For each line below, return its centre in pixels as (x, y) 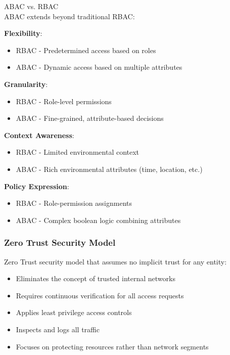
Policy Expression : (37, 186)
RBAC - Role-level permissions (64, 101)
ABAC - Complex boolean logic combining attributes (98, 220)
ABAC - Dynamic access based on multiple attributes (99, 67)
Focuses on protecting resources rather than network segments (112, 346)
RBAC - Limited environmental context (78, 152)
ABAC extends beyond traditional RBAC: (70, 16)
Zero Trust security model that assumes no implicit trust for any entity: (116, 261)
